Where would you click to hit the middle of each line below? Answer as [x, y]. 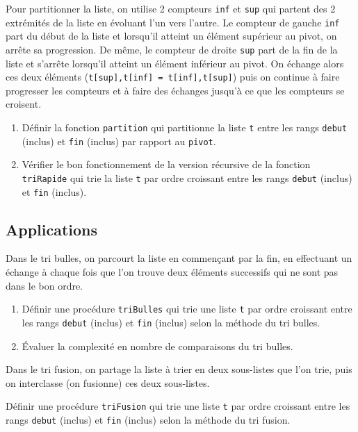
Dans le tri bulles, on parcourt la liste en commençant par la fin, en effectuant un [179, 258]
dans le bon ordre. [44, 285]
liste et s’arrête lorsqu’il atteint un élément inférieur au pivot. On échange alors [175, 63]
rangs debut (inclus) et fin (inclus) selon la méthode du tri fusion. [148, 419]
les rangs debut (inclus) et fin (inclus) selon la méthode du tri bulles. [171, 322]
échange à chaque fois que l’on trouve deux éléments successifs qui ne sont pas [172, 272]
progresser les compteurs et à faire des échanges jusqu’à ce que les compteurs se [175, 90]
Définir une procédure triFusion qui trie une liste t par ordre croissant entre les [178, 406]
